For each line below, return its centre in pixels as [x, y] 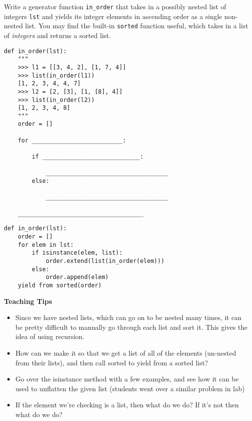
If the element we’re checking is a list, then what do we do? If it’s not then [127, 405]
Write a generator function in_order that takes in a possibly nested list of [115, 6]
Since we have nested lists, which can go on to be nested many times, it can [128, 317]
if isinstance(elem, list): [77, 253]
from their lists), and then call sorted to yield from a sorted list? [112, 362]
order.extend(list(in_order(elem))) [105, 261]
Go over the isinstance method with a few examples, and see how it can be [127, 379]
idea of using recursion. [50, 336]
